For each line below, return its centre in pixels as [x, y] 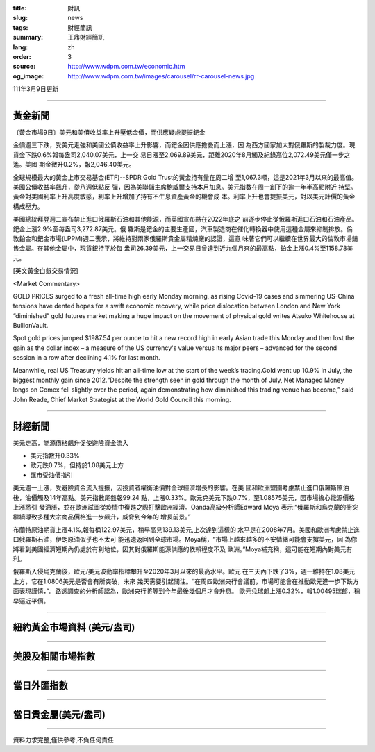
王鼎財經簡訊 [86, 37]
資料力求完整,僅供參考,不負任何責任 [64, 740]
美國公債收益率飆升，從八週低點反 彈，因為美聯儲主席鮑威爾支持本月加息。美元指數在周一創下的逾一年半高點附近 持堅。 [185, 187]
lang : [20, 47]
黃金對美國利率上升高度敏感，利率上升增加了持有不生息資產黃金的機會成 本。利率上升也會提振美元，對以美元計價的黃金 [184, 197]
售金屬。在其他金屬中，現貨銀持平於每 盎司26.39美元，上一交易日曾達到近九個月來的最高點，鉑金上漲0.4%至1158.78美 [183, 248]
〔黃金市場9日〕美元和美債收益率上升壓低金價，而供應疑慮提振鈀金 [109, 133]
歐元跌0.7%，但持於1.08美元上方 [77, 465]
